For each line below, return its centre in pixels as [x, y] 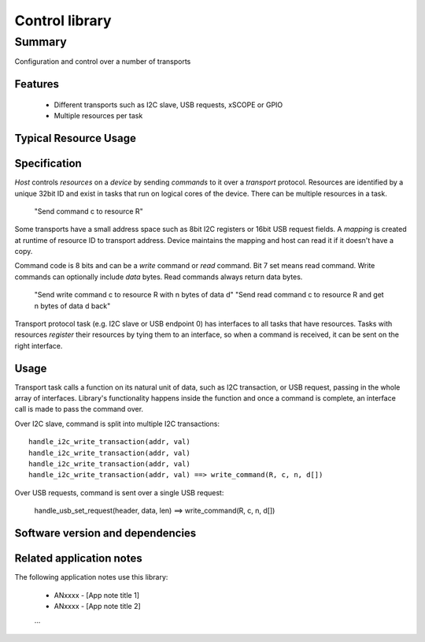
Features [37, 84]
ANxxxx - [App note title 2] [97, 606]
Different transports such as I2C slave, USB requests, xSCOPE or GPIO [168, 105]
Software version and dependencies [105, 534]
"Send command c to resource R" [89, 211]
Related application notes [78, 559]
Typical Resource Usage [76, 138]
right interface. [39, 345]
